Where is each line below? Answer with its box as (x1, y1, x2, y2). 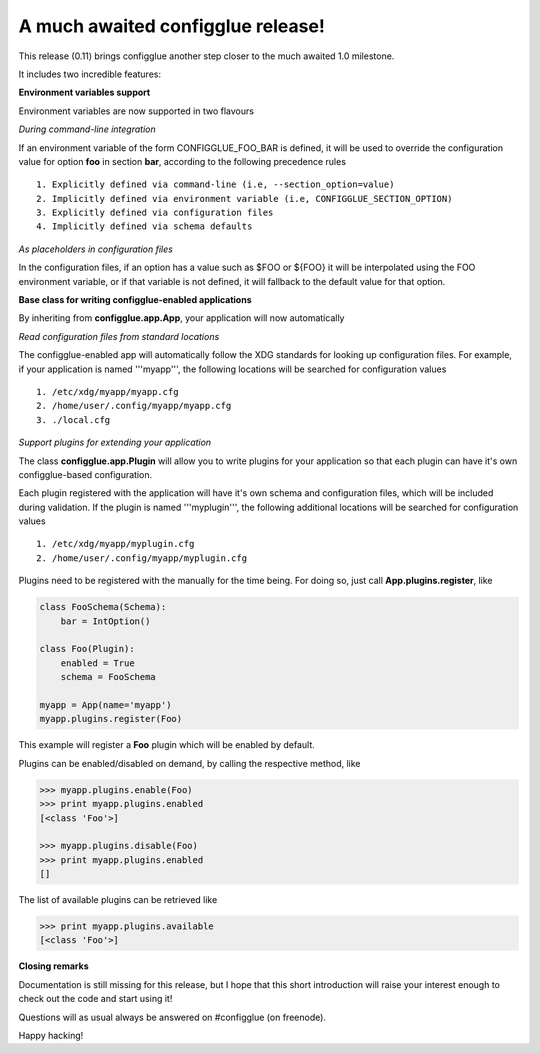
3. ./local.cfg (36, 414, 111, 425)
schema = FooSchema (60, 671, 157, 683)
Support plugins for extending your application (18, 436, 212, 449)
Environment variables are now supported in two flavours (18, 105, 255, 117)
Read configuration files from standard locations (18, 330, 220, 342)
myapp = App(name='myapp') (39, 699, 172, 710)
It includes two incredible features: (18, 68, 162, 80)
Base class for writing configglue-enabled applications (18, 294, 252, 306)
